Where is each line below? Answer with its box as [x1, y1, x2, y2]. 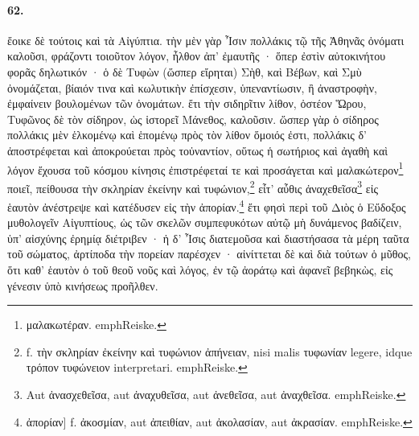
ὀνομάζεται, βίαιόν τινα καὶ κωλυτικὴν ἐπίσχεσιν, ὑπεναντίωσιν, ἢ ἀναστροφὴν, [7, 79, 377, 96]
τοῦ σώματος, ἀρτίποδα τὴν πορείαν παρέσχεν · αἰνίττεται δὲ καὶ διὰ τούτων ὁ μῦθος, [7, 245, 411, 262]
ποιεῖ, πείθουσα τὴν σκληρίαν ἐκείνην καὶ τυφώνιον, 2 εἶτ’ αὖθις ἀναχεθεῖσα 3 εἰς [7, 177, 378, 196]
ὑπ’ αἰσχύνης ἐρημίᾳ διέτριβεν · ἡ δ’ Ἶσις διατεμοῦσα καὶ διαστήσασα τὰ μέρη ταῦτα [7, 229, 409, 246]
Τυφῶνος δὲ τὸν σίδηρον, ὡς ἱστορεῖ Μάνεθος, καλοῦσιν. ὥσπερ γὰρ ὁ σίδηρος [7, 110, 379, 127]
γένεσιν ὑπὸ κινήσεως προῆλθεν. [7, 277, 158, 294]
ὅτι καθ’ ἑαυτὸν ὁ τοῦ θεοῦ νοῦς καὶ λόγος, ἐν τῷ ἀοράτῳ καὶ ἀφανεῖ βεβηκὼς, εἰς [7, 261, 393, 278]
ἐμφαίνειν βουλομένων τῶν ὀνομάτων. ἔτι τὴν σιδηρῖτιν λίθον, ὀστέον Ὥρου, [7, 95, 367, 112]
